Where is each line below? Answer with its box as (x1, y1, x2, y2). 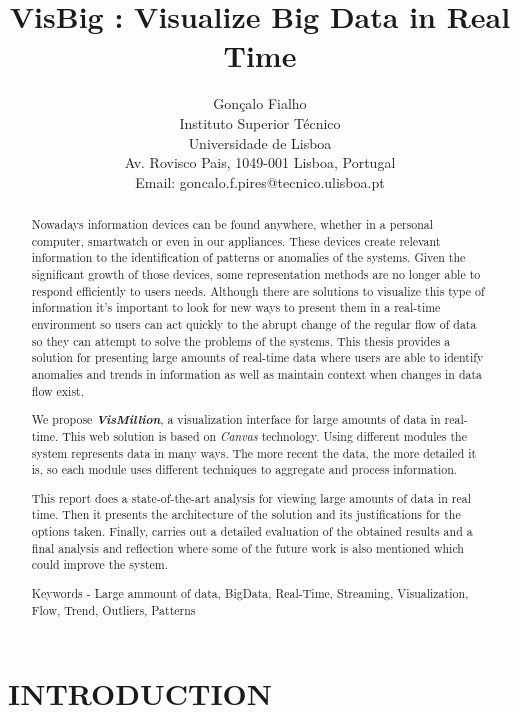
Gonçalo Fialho (213, 93, 307, 114)
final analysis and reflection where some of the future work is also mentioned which (31, 539, 464, 556)
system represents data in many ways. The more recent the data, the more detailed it (31, 444, 477, 461)
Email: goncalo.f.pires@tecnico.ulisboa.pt (135, 171, 385, 192)
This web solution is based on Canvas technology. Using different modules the (62, 427, 467, 444)
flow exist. (31, 382, 85, 399)
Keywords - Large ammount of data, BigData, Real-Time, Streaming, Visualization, (31, 584, 469, 601)
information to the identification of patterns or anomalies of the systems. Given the (31, 249, 466, 266)
